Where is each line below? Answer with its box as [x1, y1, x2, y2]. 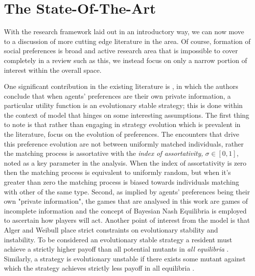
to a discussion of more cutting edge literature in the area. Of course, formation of [4, 36, 251, 46]
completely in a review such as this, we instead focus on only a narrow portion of [4, 55, 247, 65]
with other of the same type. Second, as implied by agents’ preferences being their [4, 186, 250, 196]
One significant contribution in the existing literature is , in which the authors [4, 81, 238, 91]
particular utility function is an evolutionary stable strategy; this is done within [4, 100, 243, 110]
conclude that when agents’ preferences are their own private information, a [4, 90, 231, 101]
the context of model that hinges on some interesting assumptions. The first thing [4, 109, 250, 120]
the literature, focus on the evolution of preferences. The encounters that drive [4, 129, 239, 139]
